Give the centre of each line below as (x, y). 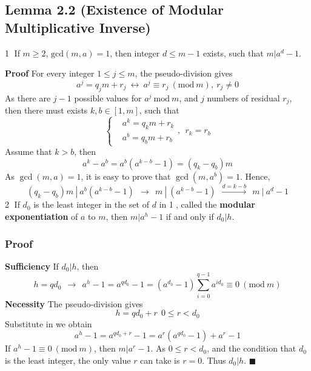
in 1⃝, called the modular (207, 204)
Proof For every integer (50, 73)
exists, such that (233, 53)
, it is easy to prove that (126, 176)
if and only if (190, 216)
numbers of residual (243, 97)
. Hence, (255, 176)
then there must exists (46, 110)
